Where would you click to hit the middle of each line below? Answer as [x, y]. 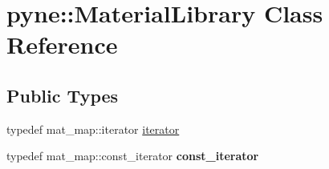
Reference [62, 44]
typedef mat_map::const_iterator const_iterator [133, 156]
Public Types [63, 95]
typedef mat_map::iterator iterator [93, 129]
